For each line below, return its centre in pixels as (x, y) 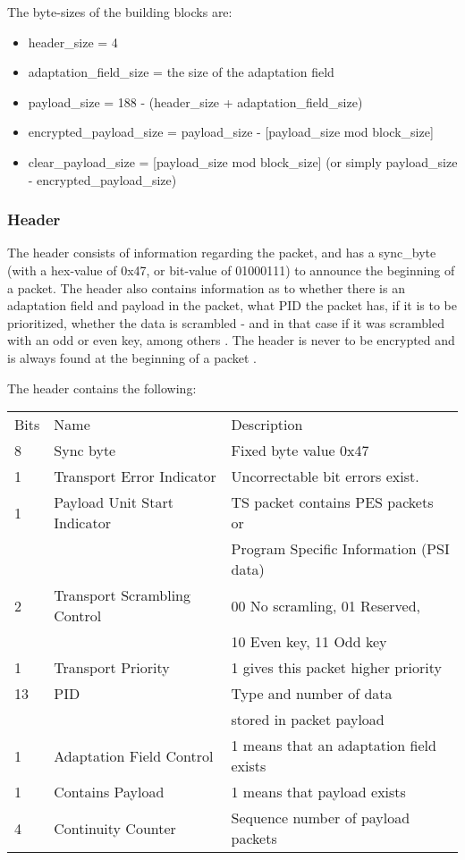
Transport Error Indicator (135, 476)
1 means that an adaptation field (334, 746)
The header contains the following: (102, 388)
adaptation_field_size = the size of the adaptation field (181, 72)
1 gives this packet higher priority (336, 668)
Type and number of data (312, 694)
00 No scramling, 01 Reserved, (326, 605)
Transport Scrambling (123, 595)
